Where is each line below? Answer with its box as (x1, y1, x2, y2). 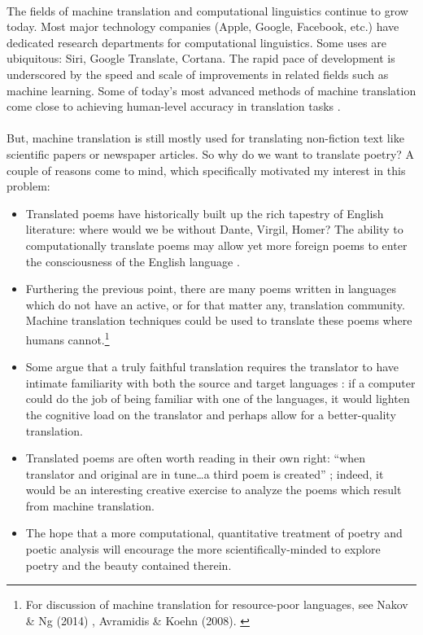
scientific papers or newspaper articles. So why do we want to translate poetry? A (7, 145, 415, 162)
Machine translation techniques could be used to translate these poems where (25, 312, 412, 329)
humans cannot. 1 (25, 328, 110, 348)
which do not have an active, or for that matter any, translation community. (25, 296, 405, 313)
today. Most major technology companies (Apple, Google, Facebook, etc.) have (7, 18, 399, 35)
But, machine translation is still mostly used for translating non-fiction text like (7, 129, 404, 147)
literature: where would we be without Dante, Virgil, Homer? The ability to (25, 221, 403, 238)
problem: (7, 177, 50, 195)
